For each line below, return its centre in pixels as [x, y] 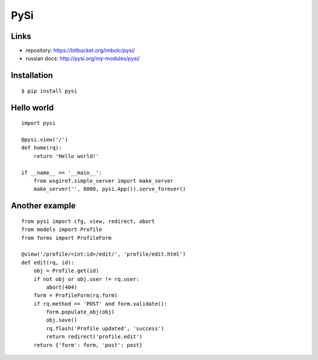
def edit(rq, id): [48, 262]
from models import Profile [62, 229]
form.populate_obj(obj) [80, 312]
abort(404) [62, 287]
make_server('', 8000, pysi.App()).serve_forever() [110, 189]
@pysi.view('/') [45, 140]
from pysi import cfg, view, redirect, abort [88, 221]
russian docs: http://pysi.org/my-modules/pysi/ [83, 58]
